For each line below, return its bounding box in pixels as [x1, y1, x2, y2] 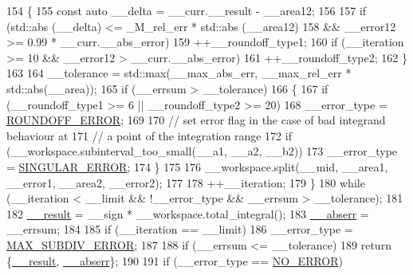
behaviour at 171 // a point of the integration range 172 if [6, 127, 292, 143]
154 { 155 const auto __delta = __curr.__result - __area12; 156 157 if [6, 2, 367, 18]
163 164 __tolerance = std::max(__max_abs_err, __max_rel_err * [6, 65, 352, 81]
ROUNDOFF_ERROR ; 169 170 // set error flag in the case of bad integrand [6, 112, 386, 128]
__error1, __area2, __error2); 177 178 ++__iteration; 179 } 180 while [6, 174, 365, 191]
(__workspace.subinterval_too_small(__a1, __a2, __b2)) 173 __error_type [6, 143, 398, 159]
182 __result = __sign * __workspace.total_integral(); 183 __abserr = [6, 205, 369, 222]
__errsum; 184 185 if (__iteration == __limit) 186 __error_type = [6, 221, 353, 238]
